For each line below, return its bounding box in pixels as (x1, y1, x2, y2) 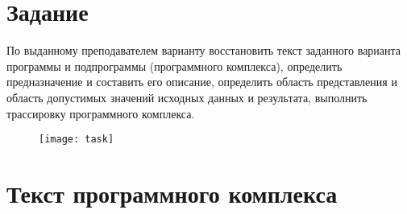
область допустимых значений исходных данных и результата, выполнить (6, 88, 368, 105)
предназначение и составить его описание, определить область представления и (6, 73, 397, 90)
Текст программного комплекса (6, 176, 338, 209)
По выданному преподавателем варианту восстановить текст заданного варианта (6, 42, 401, 59)
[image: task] (39, 134, 114, 146)
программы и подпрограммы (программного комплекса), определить (6, 57, 343, 74)
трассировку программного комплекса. (6, 105, 195, 121)
